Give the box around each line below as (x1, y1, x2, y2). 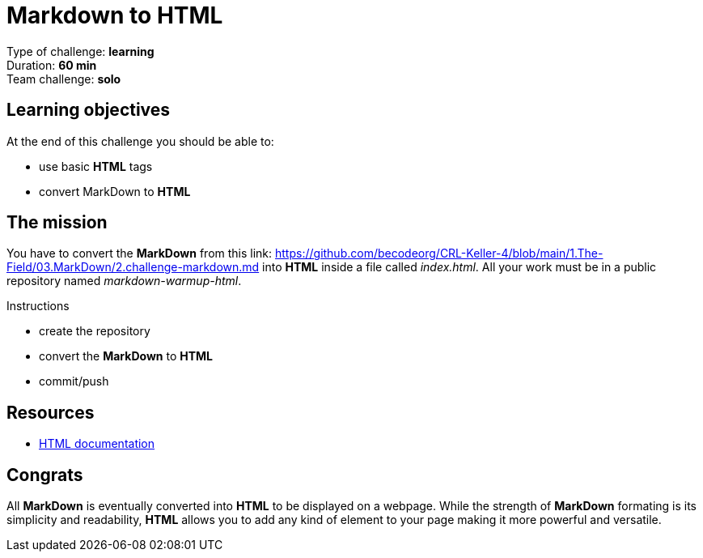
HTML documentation (39, 437, 155, 451)
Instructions (6, 299, 70, 313)
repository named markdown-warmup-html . (6, 274, 242, 288)
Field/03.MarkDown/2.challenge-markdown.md (6, 260, 260, 275)
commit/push (39, 374, 109, 389)
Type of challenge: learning (6, 44, 155, 58)
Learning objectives (6, 100, 171, 121)
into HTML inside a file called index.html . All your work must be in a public (262, 260, 657, 275)
